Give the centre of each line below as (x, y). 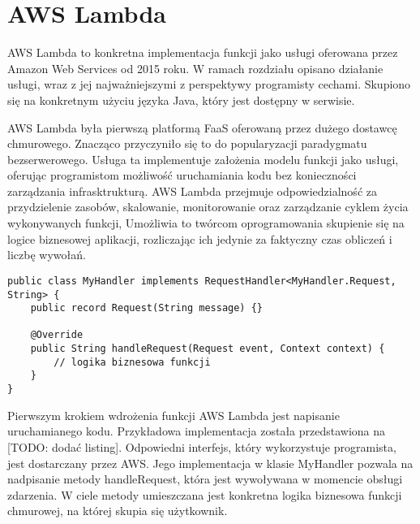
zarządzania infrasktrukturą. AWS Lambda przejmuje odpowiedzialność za (192, 191)
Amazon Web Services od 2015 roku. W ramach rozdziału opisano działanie (195, 68)
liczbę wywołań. (47, 255)
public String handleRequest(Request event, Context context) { (208, 349)
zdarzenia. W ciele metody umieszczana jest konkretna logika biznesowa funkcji (205, 494)
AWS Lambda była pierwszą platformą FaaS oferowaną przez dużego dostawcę (202, 127)
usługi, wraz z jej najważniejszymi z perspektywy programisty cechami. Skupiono (209, 84)
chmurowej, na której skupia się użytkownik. (118, 511)
